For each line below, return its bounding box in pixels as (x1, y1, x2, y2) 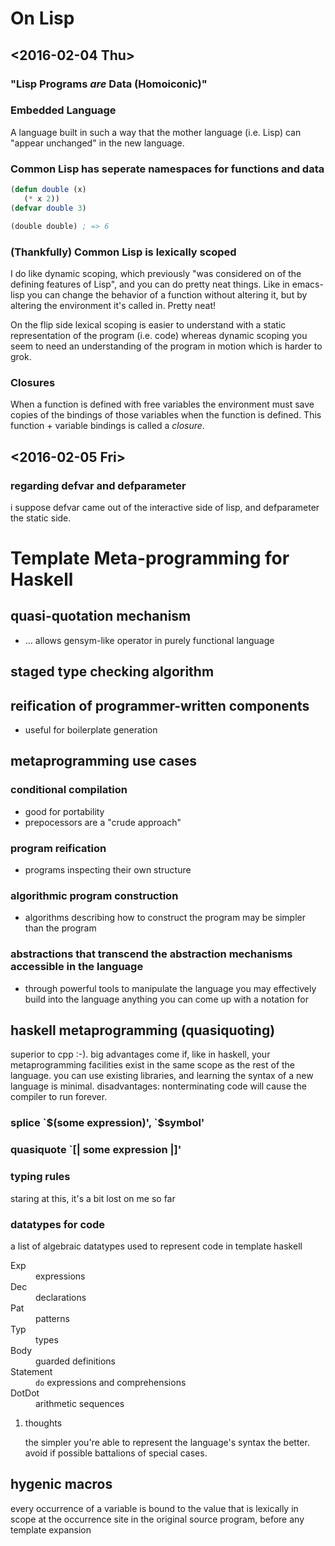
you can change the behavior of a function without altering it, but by (26, 288, 308, 301)
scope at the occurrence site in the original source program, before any (10, 1513, 305, 1525)
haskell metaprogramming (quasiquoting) (10, 1022, 276, 1039)
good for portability (24, 805, 105, 817)
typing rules (10, 1170, 71, 1184)
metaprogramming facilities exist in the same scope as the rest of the (10, 1059, 296, 1071)
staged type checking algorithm (10, 663, 215, 681)
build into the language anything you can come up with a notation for (24, 993, 309, 1005)
